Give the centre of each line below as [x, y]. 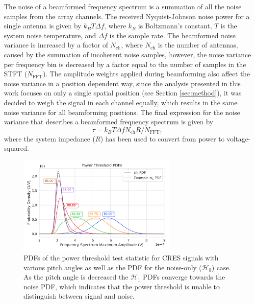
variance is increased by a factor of [56, 45]
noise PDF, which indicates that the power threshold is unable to [122, 286]
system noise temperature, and [50, 35]
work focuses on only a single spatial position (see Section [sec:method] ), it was [123, 93]
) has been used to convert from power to [162, 138]
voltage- [239, 138]
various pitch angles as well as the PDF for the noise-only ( [113, 267]
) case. [221, 267]
